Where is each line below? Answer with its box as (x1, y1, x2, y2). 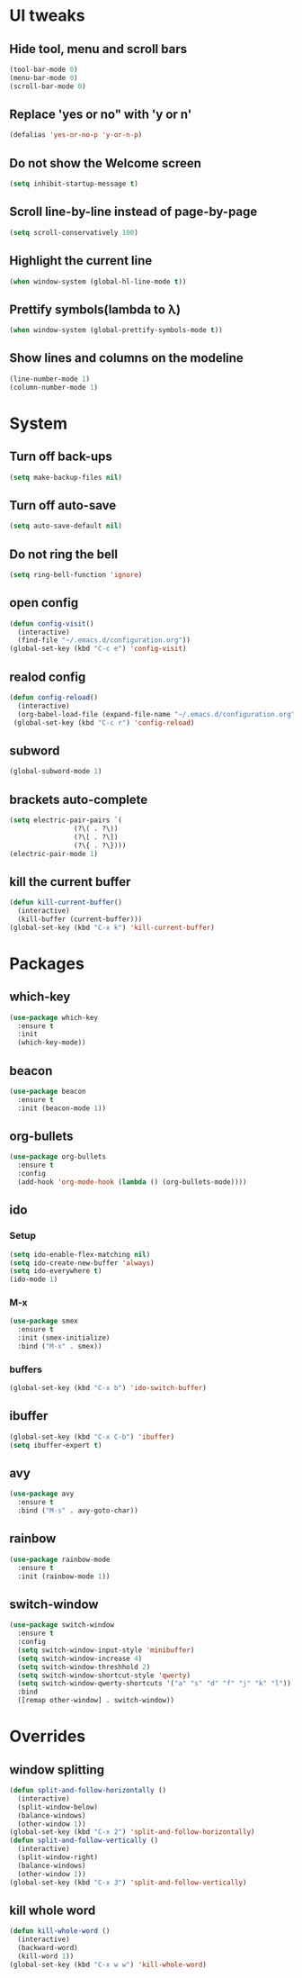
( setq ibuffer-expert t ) (9, 1441, 102, 1450)
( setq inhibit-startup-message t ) (9, 179, 139, 189)
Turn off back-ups (9, 449, 112, 465)
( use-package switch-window (9, 1621, 115, 1630)
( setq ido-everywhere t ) (9, 1267, 102, 1276)
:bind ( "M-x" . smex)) (17, 1342, 102, 1351)
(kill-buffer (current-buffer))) (17, 915, 143, 924)
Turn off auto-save (9, 497, 117, 513)
